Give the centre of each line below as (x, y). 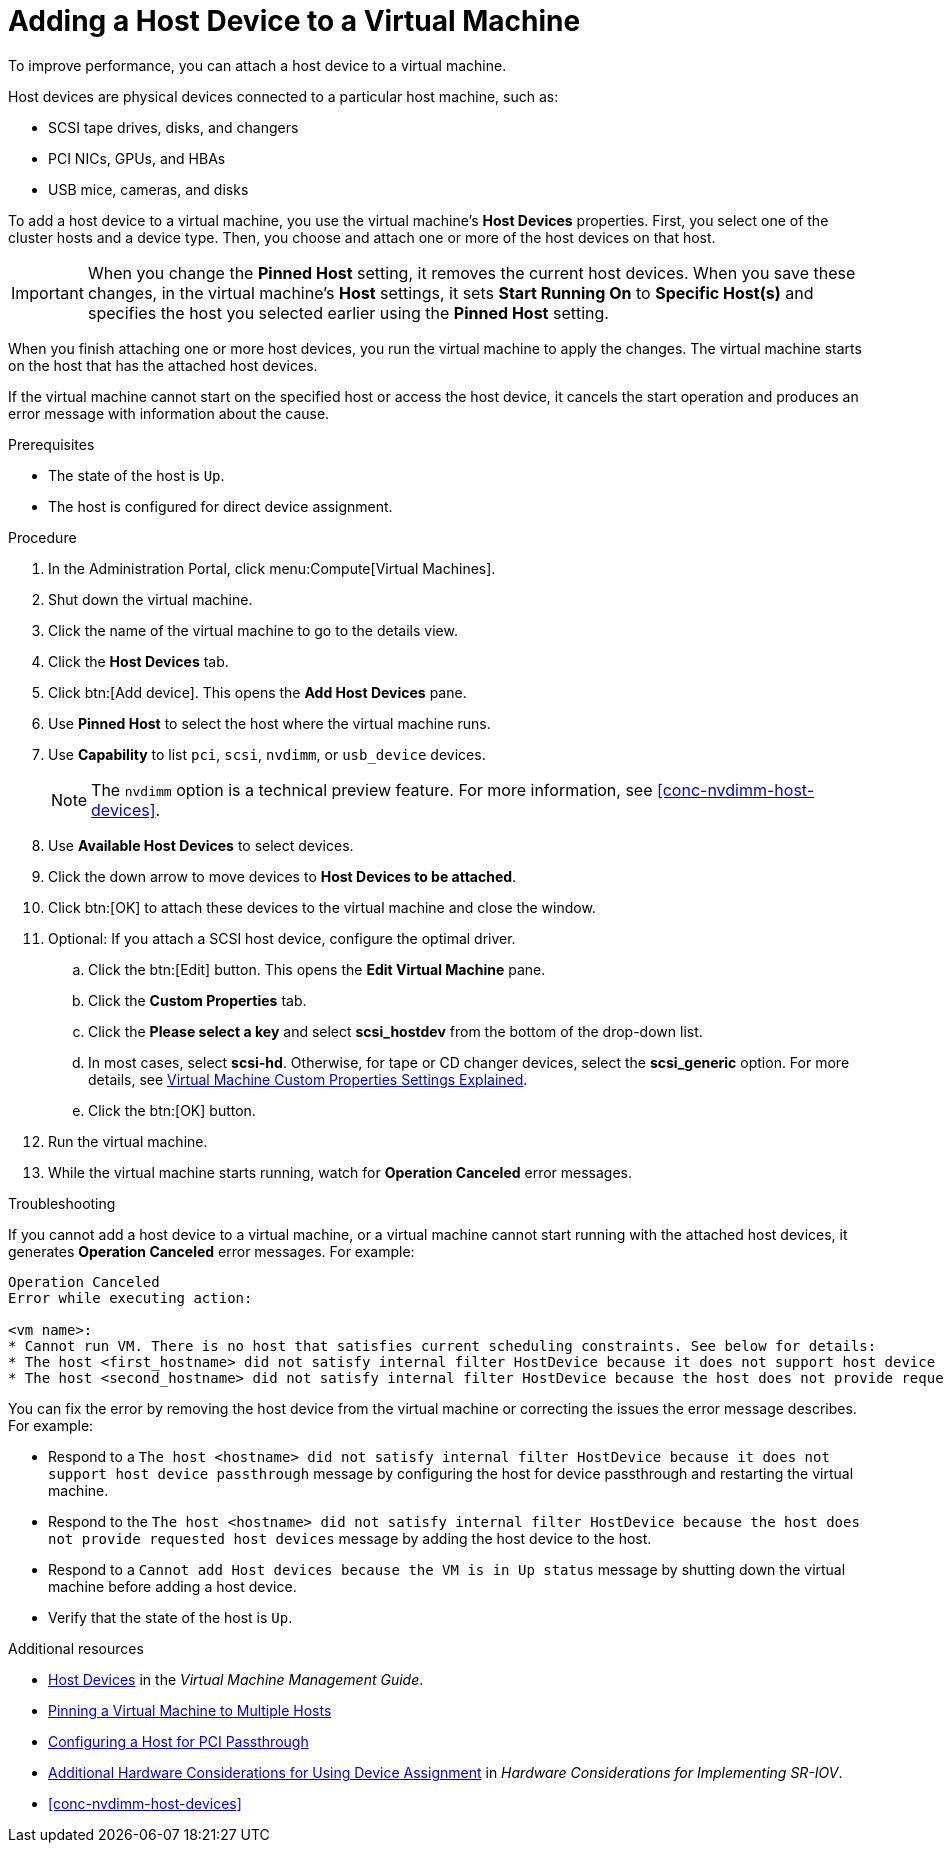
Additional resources (76, 1648)
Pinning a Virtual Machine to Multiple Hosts (190, 1710)
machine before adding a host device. (172, 1586)
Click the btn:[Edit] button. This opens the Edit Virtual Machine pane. (317, 969)
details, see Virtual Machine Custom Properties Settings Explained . (308, 1079)
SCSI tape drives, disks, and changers (173, 127)
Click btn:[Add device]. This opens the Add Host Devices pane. (257, 692)
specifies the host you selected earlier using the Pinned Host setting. (348, 312)
